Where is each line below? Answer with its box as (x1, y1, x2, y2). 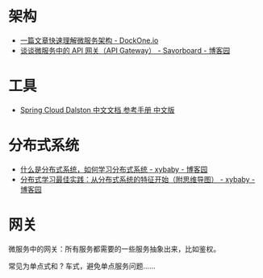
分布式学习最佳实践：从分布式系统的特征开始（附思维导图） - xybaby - (19, 174, 256, 184)
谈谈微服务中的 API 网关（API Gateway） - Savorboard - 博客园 (19, 45, 231, 55)
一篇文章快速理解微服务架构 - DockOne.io (19, 35, 159, 45)
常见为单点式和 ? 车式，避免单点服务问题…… (8, 261, 156, 271)
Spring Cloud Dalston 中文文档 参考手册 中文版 (19, 105, 175, 114)
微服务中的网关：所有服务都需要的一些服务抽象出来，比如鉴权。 (8, 243, 220, 254)
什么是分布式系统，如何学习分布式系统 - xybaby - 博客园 (19, 164, 208, 174)
